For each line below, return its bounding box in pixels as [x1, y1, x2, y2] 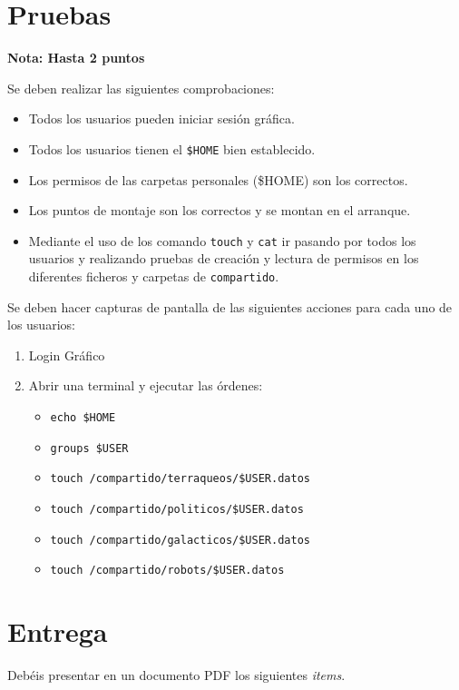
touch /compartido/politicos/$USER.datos [50, 503, 304, 516]
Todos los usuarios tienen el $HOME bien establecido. [28, 139, 316, 158]
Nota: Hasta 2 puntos [7, 48, 145, 67]
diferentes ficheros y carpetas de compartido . [28, 267, 279, 285]
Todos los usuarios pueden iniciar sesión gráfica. [28, 109, 295, 128]
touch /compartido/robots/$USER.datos [50, 564, 285, 577]
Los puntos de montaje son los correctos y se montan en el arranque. [28, 201, 411, 220]
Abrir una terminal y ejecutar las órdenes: [28, 376, 263, 395]
